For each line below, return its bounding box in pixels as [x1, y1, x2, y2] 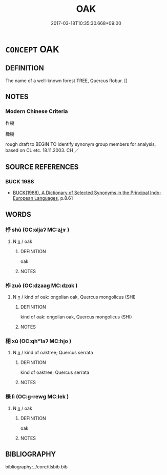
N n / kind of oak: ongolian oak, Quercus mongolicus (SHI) [12, 294, 136, 300]
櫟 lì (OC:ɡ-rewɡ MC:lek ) [5, 393, 69, 401]
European [12, 195, 33, 201]
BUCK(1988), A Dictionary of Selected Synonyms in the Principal [12, 189, 150, 196]
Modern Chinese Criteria [5, 108, 68, 115]
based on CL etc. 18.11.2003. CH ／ [5, 147, 79, 154]
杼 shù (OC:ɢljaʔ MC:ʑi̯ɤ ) [5, 226, 70, 234]
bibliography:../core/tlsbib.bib [5, 463, 68, 470]
